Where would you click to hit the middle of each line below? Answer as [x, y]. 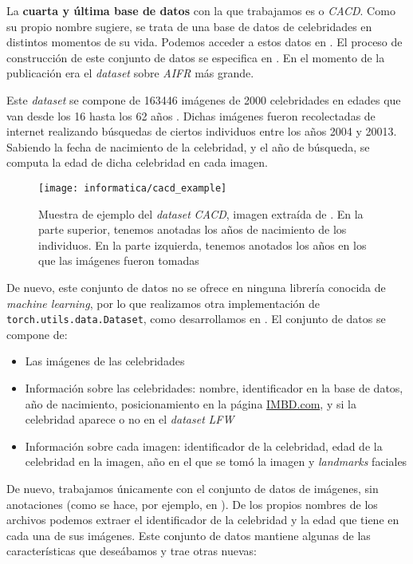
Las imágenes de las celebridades [105, 361]
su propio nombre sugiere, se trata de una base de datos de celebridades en [189, 26]
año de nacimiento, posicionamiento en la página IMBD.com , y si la [191, 403]
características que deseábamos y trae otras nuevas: [132, 551]
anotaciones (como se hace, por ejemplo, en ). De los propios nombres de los [192, 504]
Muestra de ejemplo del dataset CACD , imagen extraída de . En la [201, 213]
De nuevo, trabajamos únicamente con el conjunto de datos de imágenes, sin [193, 488]
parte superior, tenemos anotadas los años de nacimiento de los [193, 229]
